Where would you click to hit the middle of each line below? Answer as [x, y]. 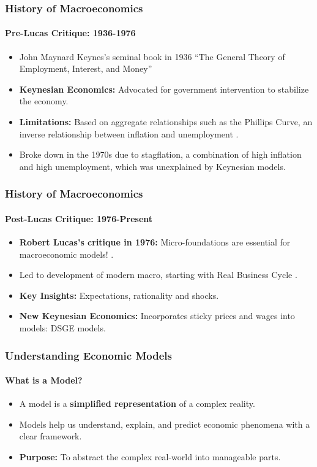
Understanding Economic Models [88, 355]
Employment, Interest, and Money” [86, 68]
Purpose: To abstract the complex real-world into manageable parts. [150, 457]
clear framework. [50, 436]
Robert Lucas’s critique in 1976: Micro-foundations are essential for [155, 242]
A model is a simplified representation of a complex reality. [137, 403]
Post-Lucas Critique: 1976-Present [79, 218]
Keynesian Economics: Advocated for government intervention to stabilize [164, 89]
